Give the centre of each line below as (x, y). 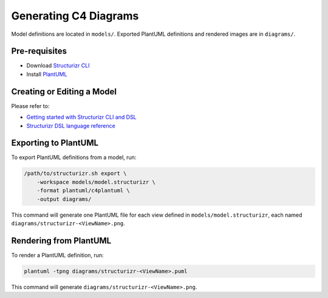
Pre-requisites (39, 51)
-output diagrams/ (64, 199)
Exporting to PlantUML (55, 143)
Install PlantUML (47, 74)
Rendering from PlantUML (61, 241)
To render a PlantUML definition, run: (57, 255)
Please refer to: (30, 106)
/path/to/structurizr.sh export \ (75, 174)
